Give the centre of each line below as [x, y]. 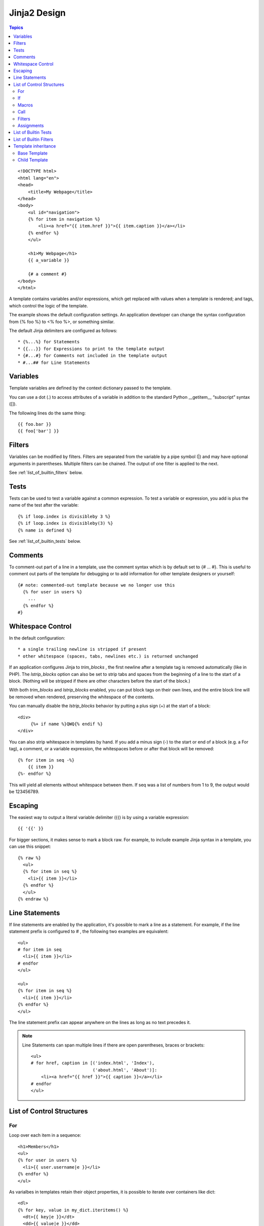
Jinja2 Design [37, 13]
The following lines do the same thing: [47, 413]
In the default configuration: [37, 638]
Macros [25, 105]
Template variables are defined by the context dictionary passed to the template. [90, 388]
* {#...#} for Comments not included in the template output [92, 356]
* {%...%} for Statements [49, 342]
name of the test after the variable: [44, 505]
